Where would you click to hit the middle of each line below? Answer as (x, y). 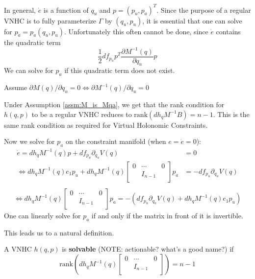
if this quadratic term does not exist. (120, 70)
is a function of (66, 10)
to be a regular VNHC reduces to (82, 114)
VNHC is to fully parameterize (50, 20)
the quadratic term (32, 42)
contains (228, 31)
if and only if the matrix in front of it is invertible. (167, 216)
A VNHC (18, 249)
